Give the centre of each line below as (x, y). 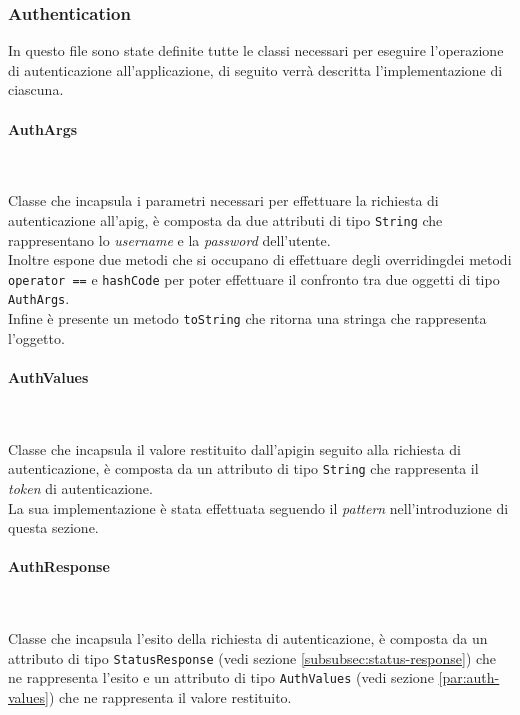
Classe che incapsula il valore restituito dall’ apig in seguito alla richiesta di (234, 448)
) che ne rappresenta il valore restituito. (170, 697)
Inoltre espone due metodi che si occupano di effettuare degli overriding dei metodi (260, 259)
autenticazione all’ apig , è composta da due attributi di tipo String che (225, 219)
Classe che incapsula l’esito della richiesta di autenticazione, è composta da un (248, 638)
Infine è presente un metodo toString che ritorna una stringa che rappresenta (247, 318)
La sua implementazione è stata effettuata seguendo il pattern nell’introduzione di (258, 507)
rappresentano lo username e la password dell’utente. (169, 239)
